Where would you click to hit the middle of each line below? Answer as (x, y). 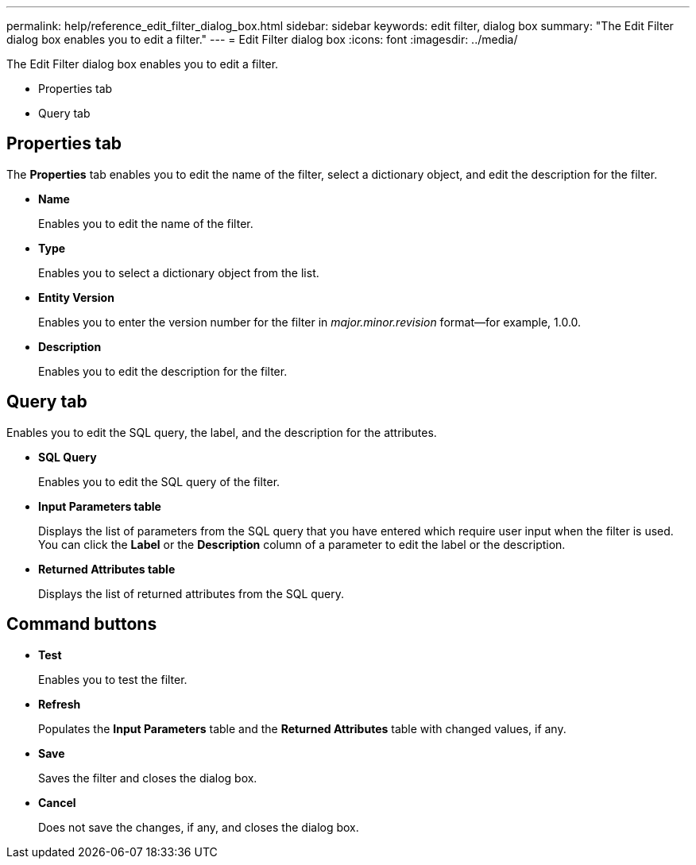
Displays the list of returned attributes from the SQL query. (191, 593)
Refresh (60, 704)
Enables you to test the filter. (113, 679)
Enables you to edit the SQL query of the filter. (159, 481)
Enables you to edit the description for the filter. (163, 371)
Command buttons (82, 624)
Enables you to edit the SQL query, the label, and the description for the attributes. (222, 432)
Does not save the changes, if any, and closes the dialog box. (199, 827)
